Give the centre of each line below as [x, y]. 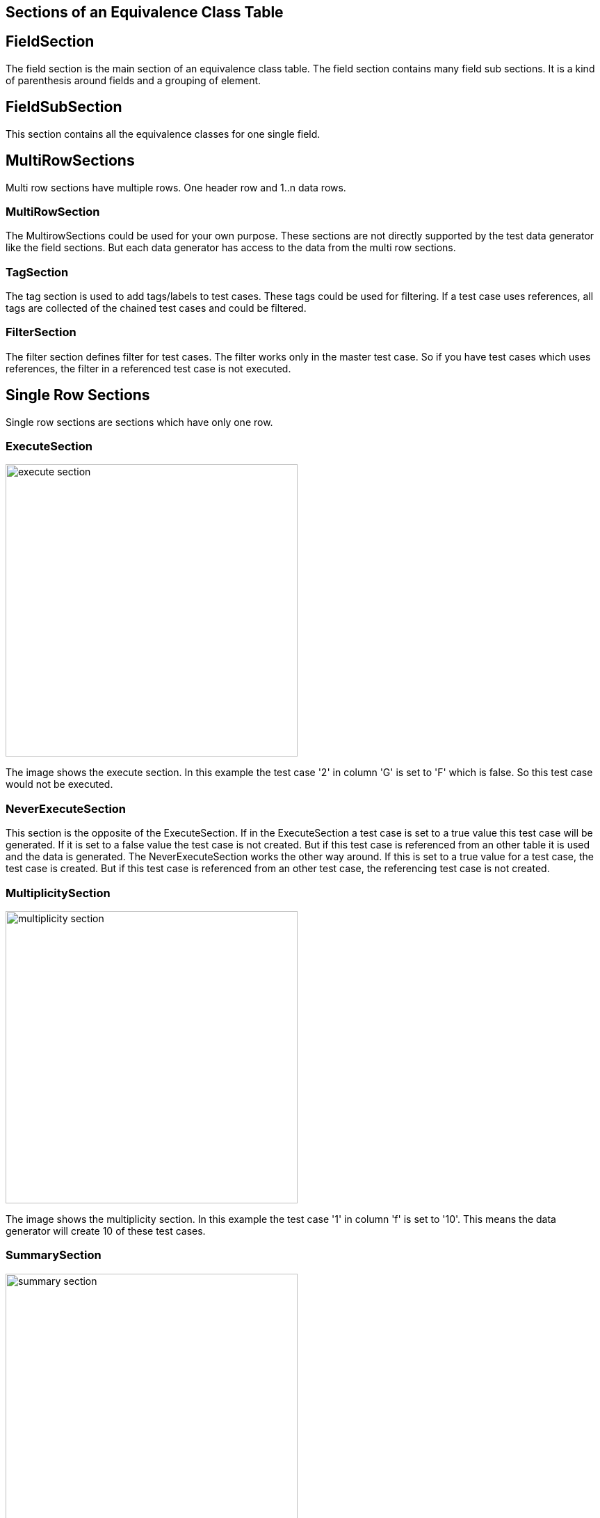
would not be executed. [59, 784]
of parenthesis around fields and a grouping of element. [133, 80]
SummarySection [54, 1255]
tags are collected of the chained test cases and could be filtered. [156, 308]
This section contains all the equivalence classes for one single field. [163, 134]
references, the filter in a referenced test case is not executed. [148, 368]
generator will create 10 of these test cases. [106, 1231]
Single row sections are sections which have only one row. [139, 422]
